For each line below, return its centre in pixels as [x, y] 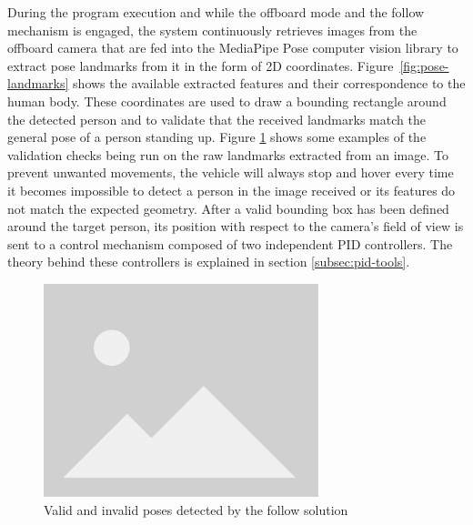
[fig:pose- [424, 65]
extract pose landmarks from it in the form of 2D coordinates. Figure [201, 65]
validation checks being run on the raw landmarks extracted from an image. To [228, 154]
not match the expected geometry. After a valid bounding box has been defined [228, 208]
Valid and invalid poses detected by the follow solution [196, 509]
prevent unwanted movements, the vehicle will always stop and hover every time [231, 172]
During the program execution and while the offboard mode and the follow [216, 12]
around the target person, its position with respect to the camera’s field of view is [236, 226]
